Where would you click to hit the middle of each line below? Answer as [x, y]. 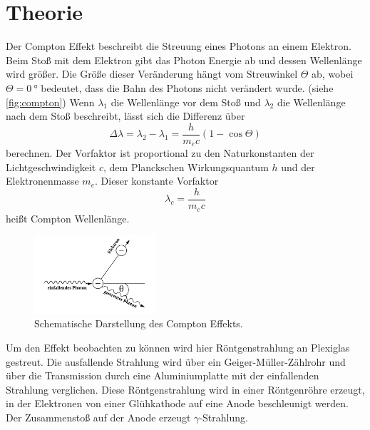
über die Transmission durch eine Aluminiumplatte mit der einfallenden [163, 375]
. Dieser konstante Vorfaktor [156, 181]
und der [298, 167]
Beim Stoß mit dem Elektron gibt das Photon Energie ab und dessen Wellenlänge [184, 60]
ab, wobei [333, 74]
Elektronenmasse [42, 181]
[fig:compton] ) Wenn [50, 102]
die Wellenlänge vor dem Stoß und [186, 102]
